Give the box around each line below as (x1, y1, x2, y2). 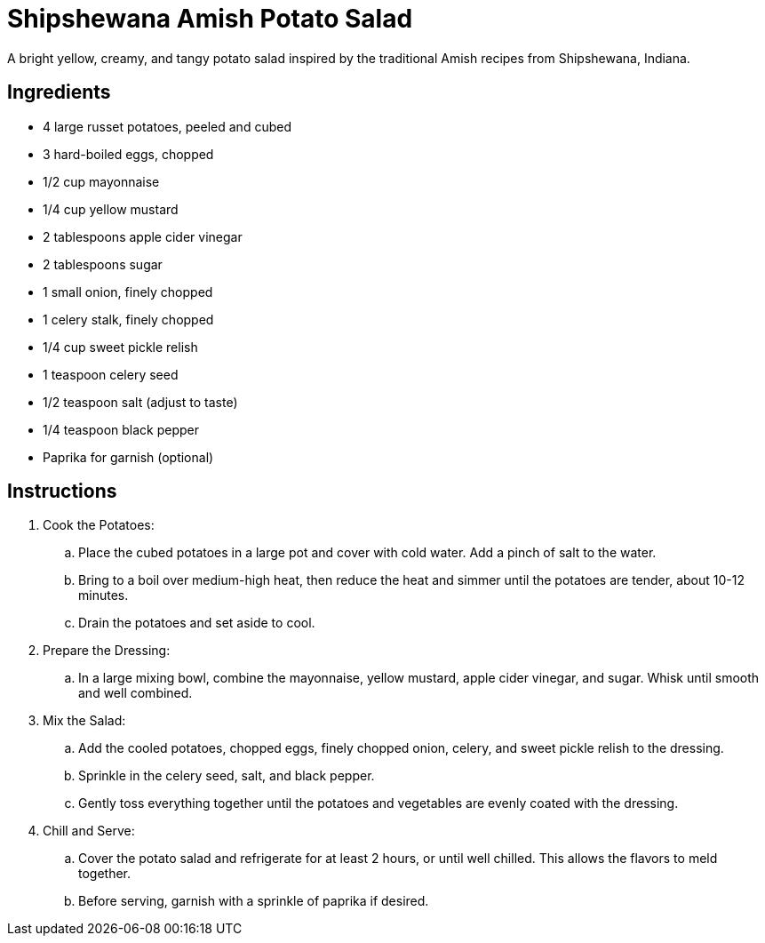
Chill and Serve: (43, 823, 135, 839)
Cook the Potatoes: (43, 517, 155, 533)
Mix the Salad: (43, 713, 126, 729)
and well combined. (78, 685, 193, 701)
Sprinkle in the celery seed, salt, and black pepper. (78, 768, 375, 784)
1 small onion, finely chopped (43, 284, 213, 300)
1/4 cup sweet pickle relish (43, 339, 198, 355)
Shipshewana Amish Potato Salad (7, 4, 413, 34)
